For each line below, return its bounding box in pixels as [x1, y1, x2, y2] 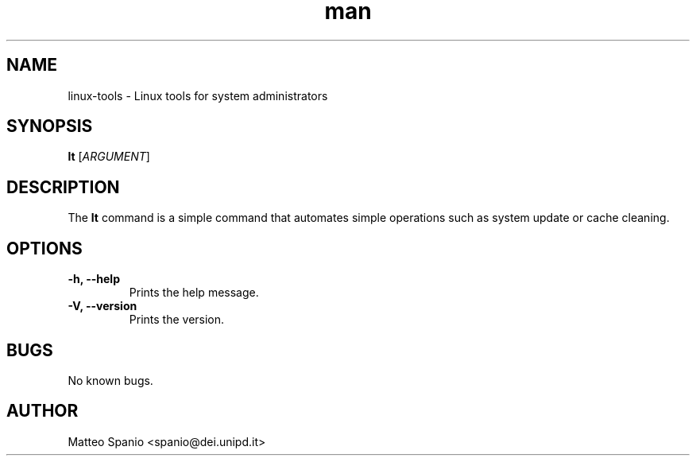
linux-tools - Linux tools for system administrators [68, 88, 328, 103]
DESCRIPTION [6, 177, 120, 197]
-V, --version [68, 299, 137, 313]
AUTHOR [6, 401, 79, 421]
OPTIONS [6, 238, 83, 258]
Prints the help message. [129, 285, 259, 300]
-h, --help [68, 272, 120, 286]
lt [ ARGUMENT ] [68, 149, 150, 164]
